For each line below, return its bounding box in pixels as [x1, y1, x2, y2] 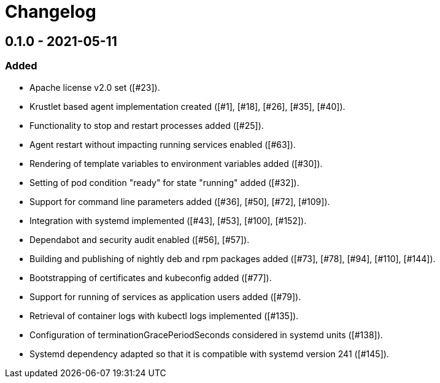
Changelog [5, 1, 96, 22]
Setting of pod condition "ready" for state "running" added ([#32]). [29, 177, 299, 188]
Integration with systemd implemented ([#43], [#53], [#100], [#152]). [29, 215, 307, 226]
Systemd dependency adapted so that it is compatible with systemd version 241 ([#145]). [29, 348, 389, 359]
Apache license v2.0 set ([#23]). [29, 82, 160, 93]
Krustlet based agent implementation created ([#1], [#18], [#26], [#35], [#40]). [29, 101, 345, 112]
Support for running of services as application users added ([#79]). [29, 291, 301, 302]
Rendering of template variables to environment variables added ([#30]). [29, 158, 323, 169]
